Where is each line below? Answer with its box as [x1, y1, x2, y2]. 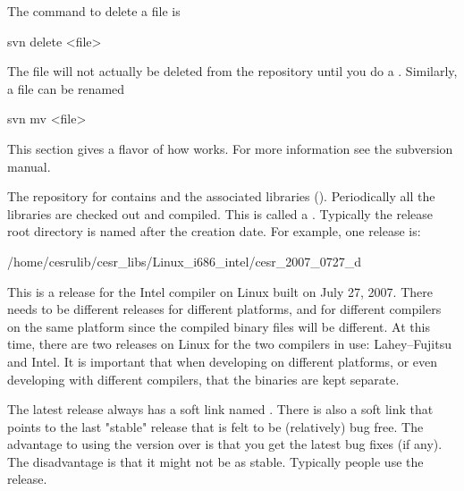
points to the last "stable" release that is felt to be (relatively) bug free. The [7, 417, 424, 436]
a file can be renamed [7, 79, 125, 97]
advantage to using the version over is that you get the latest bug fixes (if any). [7, 435, 443, 453]
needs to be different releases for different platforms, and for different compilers [7, 300, 442, 318]
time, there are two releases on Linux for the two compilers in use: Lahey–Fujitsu [7, 334, 451, 353]
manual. [7, 157, 51, 175]
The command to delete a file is [7, 2, 181, 20]
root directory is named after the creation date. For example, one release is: [7, 222, 421, 241]
